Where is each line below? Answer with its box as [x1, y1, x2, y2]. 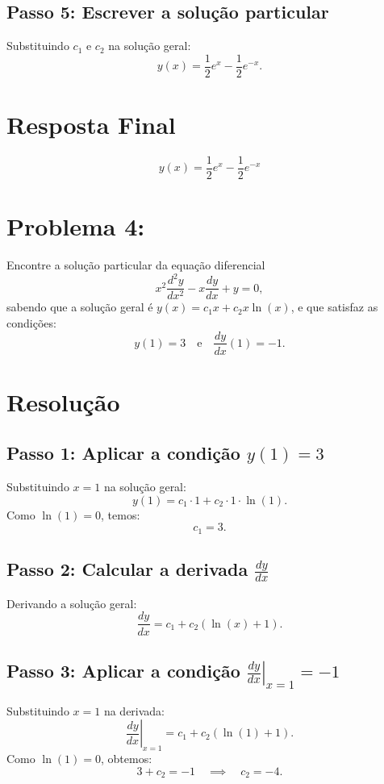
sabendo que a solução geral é [6, 298, 153, 315]
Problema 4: [6, 210, 145, 243]
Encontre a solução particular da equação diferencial [6, 256, 265, 273]
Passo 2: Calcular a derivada [6, 557, 248, 582]
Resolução [6, 385, 120, 418]
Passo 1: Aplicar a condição [6, 440, 240, 465]
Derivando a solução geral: [6, 594, 137, 611]
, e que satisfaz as [290, 298, 378, 315]
